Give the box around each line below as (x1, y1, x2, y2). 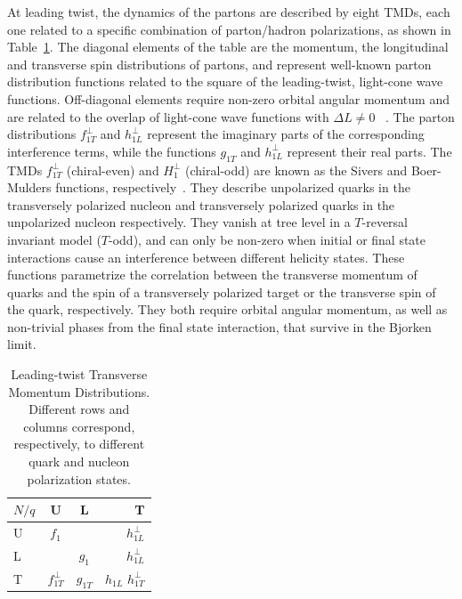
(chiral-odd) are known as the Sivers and (185, 160, 408, 179)
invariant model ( (7, 230, 101, 248)
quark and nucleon (28, 452, 130, 471)
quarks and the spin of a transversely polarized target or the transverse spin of (7, 282, 436, 301)
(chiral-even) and (66, 160, 159, 179)
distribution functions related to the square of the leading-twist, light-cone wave (7, 72, 443, 91)
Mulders (7, 178, 52, 197)
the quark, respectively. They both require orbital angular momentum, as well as (7, 300, 448, 319)
